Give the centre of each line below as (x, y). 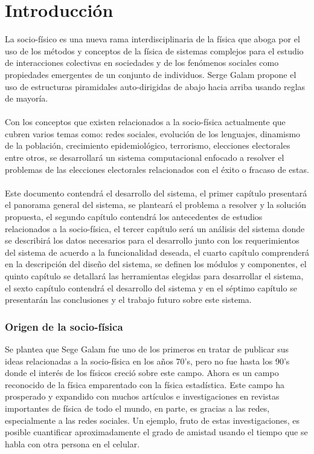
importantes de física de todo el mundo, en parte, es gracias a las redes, (137, 408)
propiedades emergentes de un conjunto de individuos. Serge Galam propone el (151, 74)
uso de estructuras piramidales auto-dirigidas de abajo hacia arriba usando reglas (155, 86)
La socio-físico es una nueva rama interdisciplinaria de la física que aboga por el (152, 39)
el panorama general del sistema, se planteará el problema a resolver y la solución (156, 205)
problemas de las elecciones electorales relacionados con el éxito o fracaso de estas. (157, 169)
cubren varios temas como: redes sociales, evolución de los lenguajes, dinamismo (153, 133)
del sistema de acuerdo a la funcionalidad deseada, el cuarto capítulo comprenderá (157, 252)
